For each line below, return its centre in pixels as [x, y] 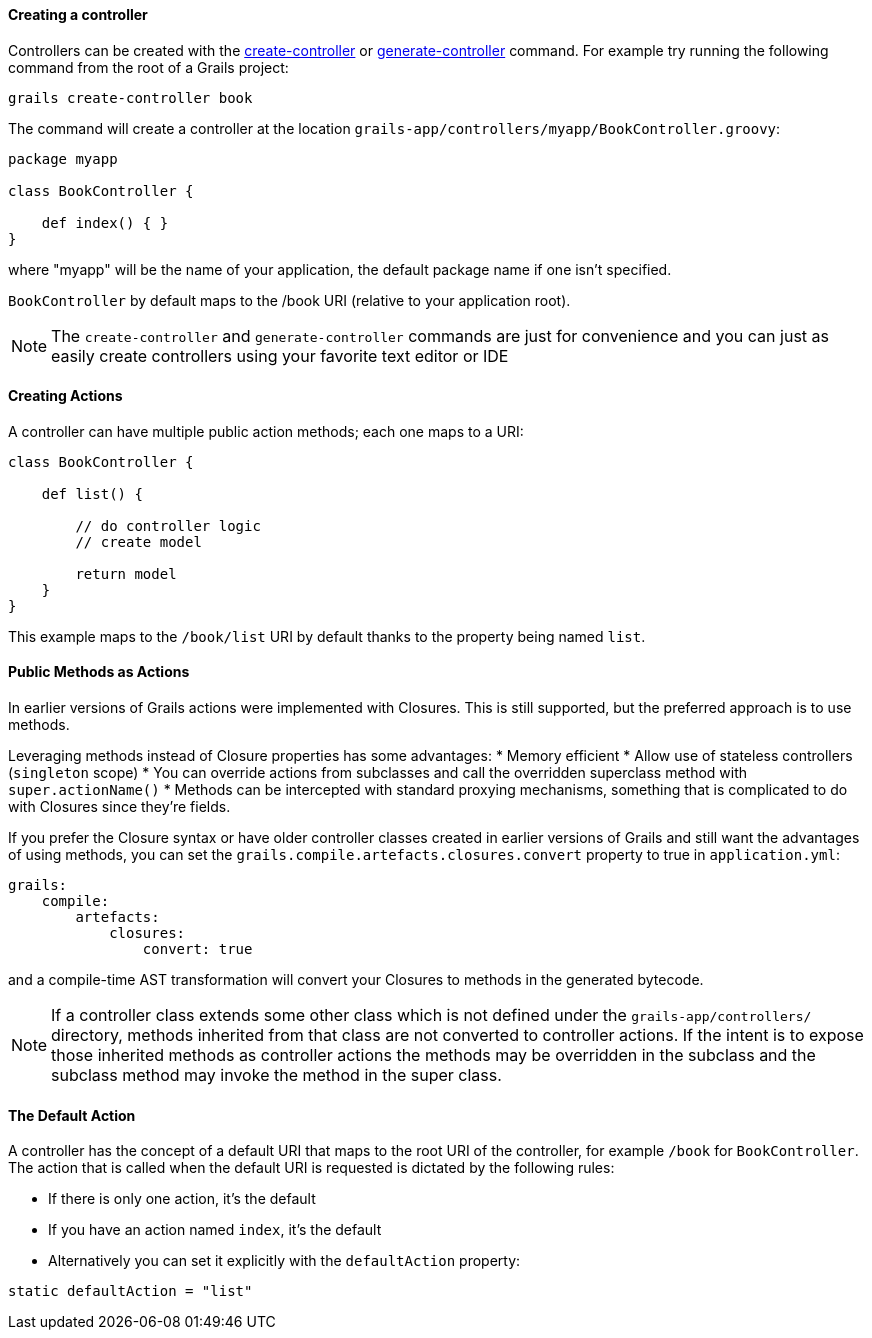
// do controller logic [168, 525]
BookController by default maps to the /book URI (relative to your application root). [289, 300]
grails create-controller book [130, 97]
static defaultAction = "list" [130, 1291]
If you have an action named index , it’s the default [215, 1230]
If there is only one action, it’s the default [182, 1199]
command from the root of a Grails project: [148, 67]
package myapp [63, 158]
